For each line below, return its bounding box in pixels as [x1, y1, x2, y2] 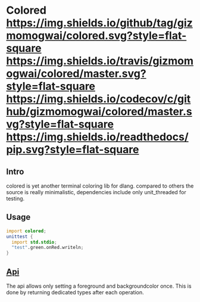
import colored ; [6, 228, 46, 234]
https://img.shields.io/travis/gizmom [6, 54, 194, 68]
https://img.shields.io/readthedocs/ [6, 130, 189, 144]
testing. [6, 195, 25, 202]
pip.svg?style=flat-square [6, 143, 139, 157]
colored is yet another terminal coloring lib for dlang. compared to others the [6, 182, 194, 189]
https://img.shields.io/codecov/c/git [6, 92, 191, 106]
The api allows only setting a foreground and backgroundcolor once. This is [6, 282, 192, 289]
